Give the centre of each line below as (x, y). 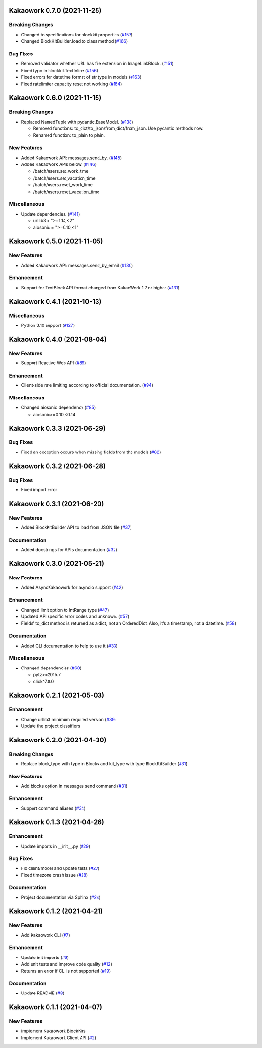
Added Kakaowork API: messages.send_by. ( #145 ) (72, 158)
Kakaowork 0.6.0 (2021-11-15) (55, 98)
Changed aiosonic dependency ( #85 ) (58, 407)
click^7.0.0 (44, 682)
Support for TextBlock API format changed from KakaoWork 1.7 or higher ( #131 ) (100, 288)
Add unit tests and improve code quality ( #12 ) (67, 964)
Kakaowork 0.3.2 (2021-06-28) (57, 466)
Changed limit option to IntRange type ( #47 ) (65, 610)
